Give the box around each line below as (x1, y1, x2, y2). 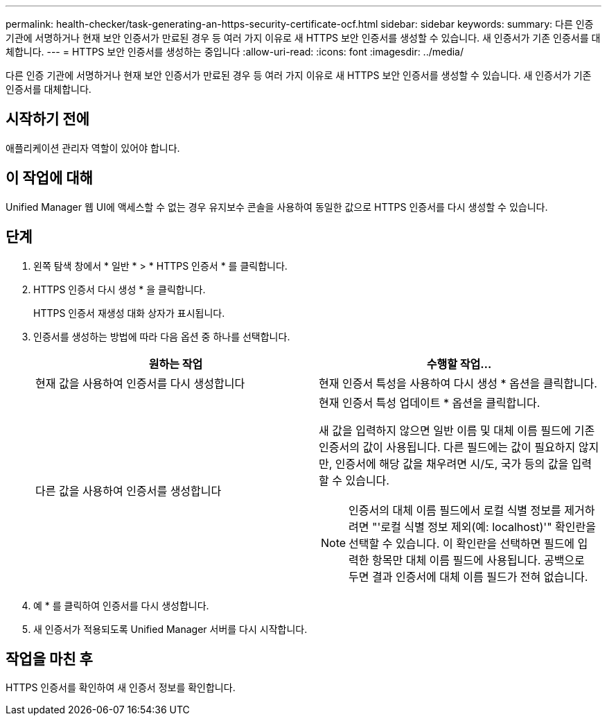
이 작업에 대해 (6, 169, 93, 187)
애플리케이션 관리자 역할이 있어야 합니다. (6, 141, 180, 154)
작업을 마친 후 (6, 650, 93, 668)
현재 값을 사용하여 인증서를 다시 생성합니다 (35, 376, 245, 390)
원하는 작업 (148, 356, 203, 371)
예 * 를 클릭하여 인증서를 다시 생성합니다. (33, 599, 209, 611)
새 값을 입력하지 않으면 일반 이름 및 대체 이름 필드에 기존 (319, 423, 595, 437)
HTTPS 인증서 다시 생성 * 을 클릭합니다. (33, 283, 206, 295)
